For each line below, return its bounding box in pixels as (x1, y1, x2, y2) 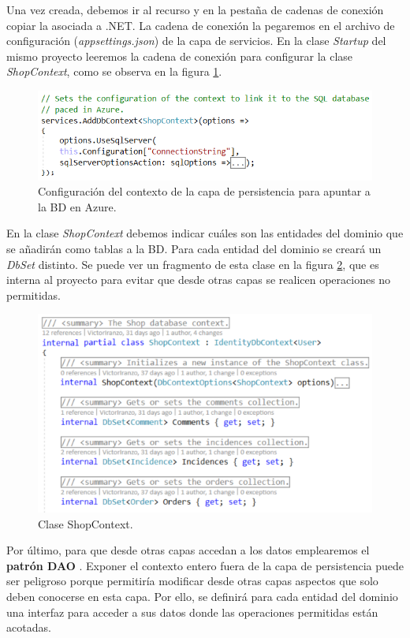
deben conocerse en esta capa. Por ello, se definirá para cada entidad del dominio (6, 588, 398, 605)
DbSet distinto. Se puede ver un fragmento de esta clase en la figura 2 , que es (6, 256, 379, 272)
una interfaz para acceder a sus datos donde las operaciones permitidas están (6, 603, 378, 620)
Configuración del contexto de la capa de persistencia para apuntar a (38, 183, 371, 200)
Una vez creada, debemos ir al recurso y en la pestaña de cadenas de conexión (6, 2, 384, 17)
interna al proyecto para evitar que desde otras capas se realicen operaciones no (6, 271, 391, 288)
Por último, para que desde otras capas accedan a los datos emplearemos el (6, 542, 370, 558)
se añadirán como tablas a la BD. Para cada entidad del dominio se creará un (6, 240, 382, 256)
